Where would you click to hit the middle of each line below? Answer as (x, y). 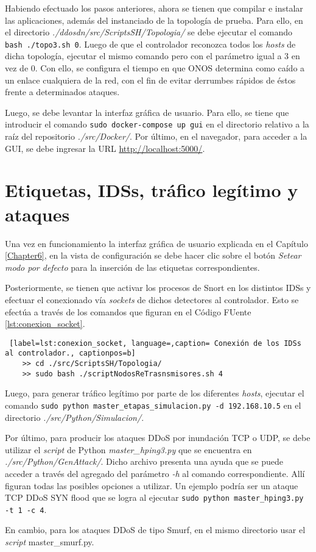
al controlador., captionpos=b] (70, 353)
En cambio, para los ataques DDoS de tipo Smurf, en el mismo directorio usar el (155, 530)
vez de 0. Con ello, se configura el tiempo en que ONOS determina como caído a (155, 68)
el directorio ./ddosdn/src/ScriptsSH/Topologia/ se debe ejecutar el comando (149, 32)
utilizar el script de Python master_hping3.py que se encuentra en (128, 449)
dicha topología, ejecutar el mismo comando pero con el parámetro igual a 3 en (153, 56)
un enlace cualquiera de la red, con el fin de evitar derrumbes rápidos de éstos (150, 80)
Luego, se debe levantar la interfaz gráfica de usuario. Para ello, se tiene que (147, 112)
